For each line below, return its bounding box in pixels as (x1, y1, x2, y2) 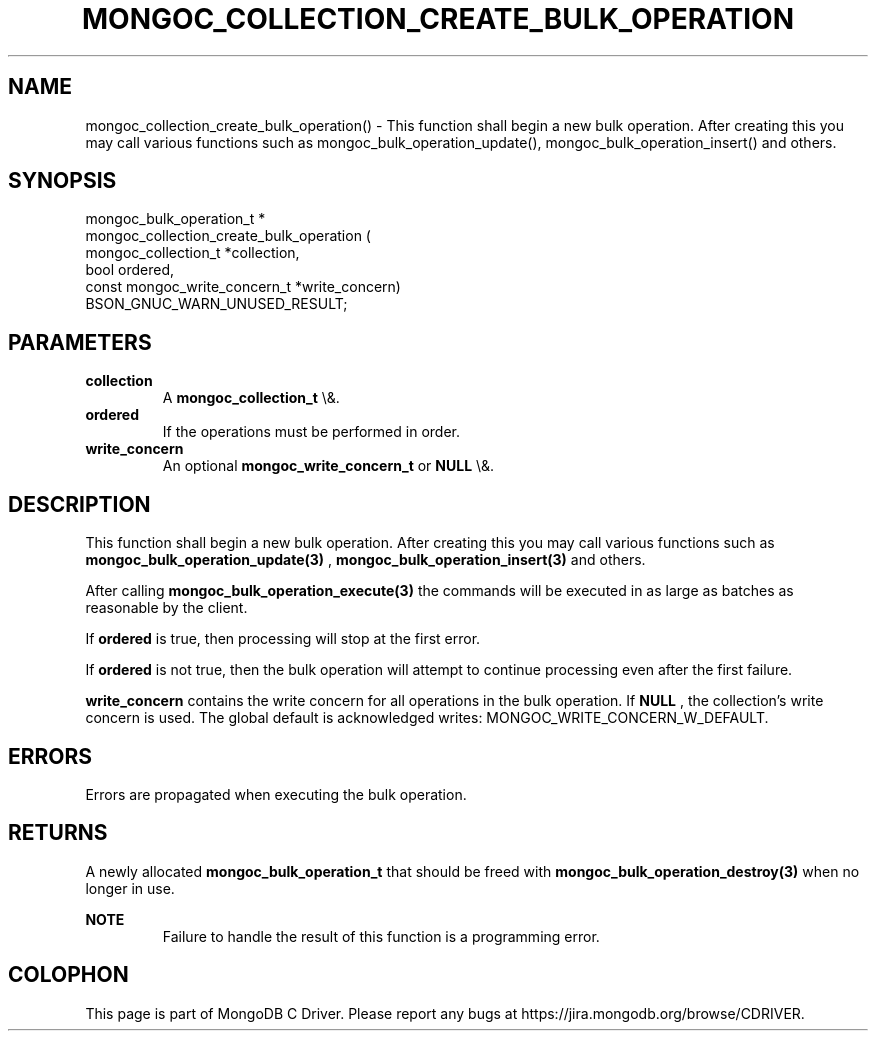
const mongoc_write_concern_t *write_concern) (85, 278, 401, 296)
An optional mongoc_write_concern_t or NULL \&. (162, 457, 495, 475)
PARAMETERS (8, 329, 152, 355)
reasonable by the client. (85, 599, 248, 617)
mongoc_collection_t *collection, (85, 244, 300, 262)
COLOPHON (8, 962, 129, 988)
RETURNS (8, 820, 108, 846)
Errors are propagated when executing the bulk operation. (85, 785, 467, 803)
